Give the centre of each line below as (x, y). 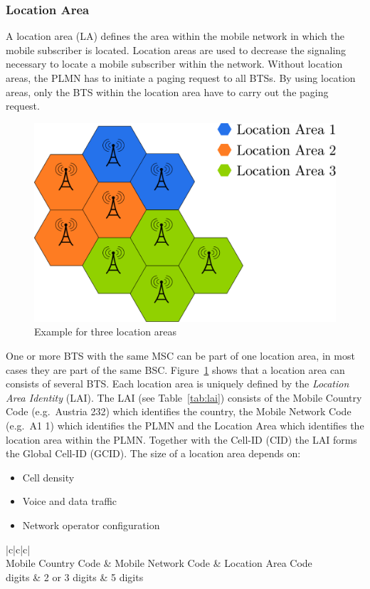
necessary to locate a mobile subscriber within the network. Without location (174, 64)
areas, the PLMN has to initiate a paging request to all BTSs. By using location (181, 78)
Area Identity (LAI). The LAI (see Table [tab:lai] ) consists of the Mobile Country (184, 397)
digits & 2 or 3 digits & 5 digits (75, 577)
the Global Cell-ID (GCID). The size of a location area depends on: (153, 453)
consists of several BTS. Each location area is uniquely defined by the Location (178, 384)
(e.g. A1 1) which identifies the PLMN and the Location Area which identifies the (185, 426)
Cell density (48, 477)
